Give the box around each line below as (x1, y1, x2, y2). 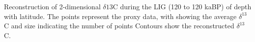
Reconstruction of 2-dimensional (4, 1, 101, 11)
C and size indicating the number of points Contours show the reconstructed (4, 21, 234, 31)
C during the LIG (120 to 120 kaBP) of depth (113, 1, 252, 11)
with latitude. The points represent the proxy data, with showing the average (4, 11, 237, 21)
